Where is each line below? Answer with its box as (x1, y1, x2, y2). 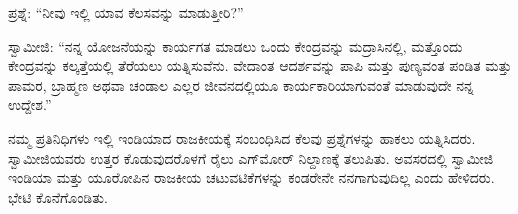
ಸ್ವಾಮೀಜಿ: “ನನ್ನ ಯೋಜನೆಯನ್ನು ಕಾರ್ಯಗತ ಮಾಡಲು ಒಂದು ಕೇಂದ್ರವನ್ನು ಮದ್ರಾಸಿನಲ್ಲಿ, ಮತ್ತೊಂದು (8, 35, 463, 56)
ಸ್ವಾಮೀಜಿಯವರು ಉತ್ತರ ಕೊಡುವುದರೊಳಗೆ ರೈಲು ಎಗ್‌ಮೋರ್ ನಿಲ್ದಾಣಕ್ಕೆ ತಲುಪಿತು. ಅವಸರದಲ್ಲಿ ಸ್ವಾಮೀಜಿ (8, 147, 494, 168)
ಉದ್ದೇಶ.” (8, 94, 52, 115)
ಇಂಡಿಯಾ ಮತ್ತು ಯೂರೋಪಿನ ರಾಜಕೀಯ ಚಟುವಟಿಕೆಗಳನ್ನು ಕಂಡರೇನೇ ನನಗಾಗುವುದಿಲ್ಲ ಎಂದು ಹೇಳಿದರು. (8, 167, 495, 188)
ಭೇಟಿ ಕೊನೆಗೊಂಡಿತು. (8, 186, 108, 207)
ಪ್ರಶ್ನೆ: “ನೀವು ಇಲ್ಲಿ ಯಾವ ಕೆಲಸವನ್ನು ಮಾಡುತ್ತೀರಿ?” (8, 2, 244, 22)
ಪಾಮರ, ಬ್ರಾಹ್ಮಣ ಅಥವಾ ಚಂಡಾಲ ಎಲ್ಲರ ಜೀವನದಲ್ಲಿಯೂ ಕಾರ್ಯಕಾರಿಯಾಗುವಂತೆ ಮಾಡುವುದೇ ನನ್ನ (8, 74, 474, 95)
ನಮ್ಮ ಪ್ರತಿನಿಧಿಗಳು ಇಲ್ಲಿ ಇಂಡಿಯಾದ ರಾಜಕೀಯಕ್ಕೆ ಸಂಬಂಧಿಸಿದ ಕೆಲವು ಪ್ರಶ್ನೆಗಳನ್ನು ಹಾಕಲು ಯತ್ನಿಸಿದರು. (8, 127, 476, 148)
